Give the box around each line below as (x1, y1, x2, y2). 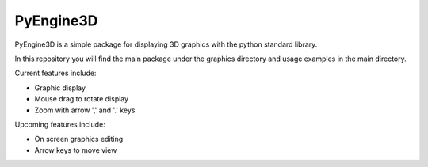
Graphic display (34, 83, 86, 93)
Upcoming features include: (14, 120, 106, 129)
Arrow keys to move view (34, 145, 117, 154)
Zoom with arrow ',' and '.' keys (34, 105, 136, 115)
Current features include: (14, 68, 97, 78)
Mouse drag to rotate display (34, 94, 129, 104)
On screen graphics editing (34, 135, 124, 144)
